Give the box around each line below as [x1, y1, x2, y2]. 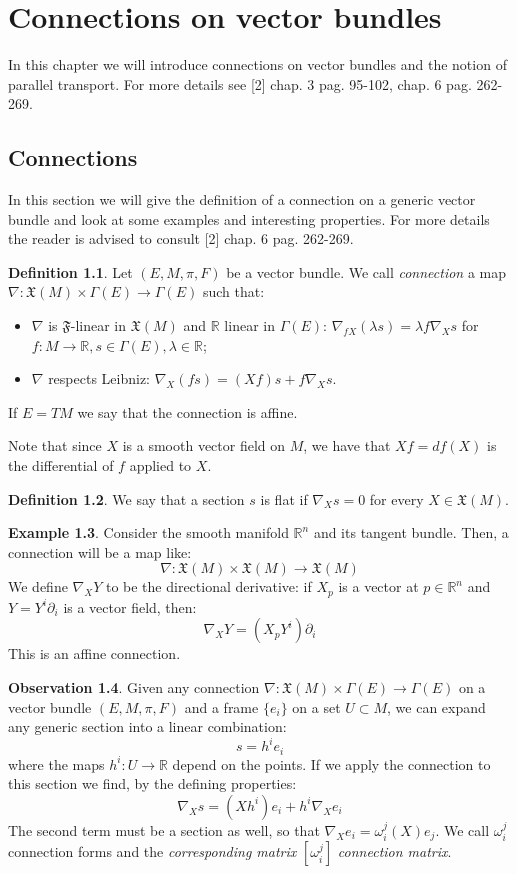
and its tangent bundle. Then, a [313, 522, 509, 543]
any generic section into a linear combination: [8, 716, 287, 737]
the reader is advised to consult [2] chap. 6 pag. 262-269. [8, 228, 354, 249]
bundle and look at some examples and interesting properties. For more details [8, 208, 490, 229]
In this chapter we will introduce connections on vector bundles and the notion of [8, 54, 507, 75]
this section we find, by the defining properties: [8, 773, 297, 794]
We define [8, 576, 68, 597]
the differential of [8, 455, 114, 476]
